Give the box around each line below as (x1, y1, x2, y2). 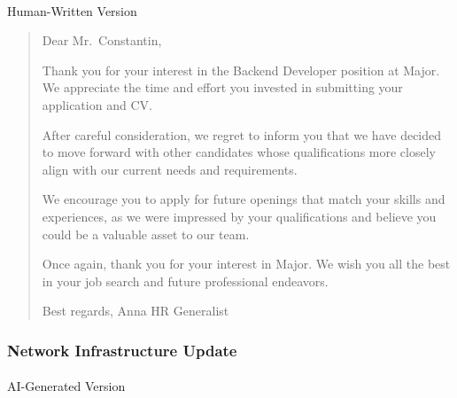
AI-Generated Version (7, 377, 126, 395)
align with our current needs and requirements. (42, 160, 298, 178)
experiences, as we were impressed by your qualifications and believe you (42, 207, 437, 225)
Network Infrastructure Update (7, 339, 237, 361)
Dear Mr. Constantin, (42, 31, 162, 50)
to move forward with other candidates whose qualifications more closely (42, 143, 436, 161)
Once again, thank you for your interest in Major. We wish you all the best (42, 254, 451, 273)
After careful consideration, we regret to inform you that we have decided (42, 125, 442, 144)
